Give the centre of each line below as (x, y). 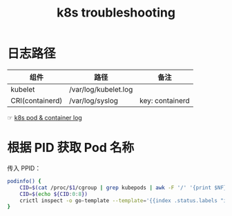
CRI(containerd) (37, 100)
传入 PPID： (24, 168)
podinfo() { (24, 181)
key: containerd (164, 100)
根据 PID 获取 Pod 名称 (71, 148)
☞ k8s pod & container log (45, 117)
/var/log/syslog (94, 100)
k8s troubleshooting (116, 13)
